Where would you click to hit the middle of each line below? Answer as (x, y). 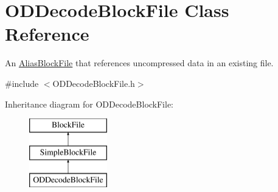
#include (22, 83)
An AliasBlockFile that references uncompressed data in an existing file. (139, 63)
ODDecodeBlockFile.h (94, 83)
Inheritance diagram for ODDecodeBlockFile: (89, 104)
